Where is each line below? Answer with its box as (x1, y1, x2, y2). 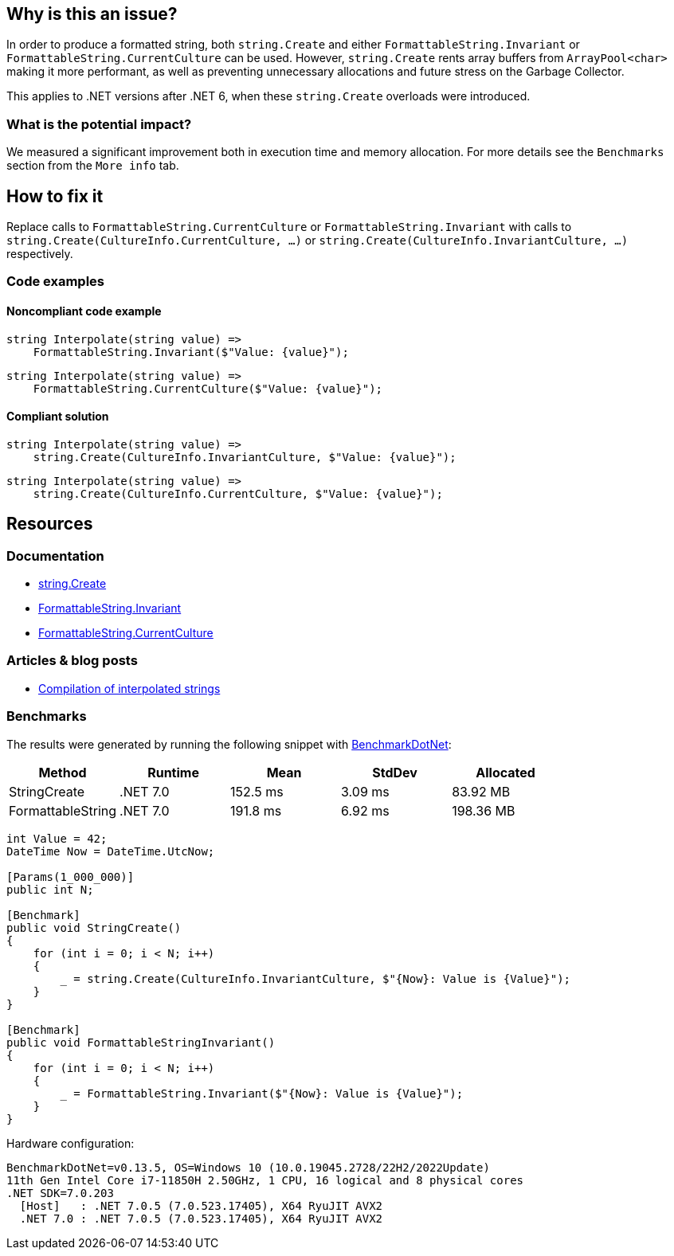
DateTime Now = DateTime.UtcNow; (6, 844, 215, 858)
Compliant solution (6, 409, 109, 424)
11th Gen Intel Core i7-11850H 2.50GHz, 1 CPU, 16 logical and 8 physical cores (6, 1173, 524, 1187)
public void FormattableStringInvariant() (6, 1035, 276, 1049)
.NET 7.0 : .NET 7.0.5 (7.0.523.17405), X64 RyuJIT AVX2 (19, 1211, 383, 1225)
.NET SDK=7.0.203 (6, 1186, 114, 1199)
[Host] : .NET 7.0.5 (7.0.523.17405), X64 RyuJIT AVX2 (19, 1199, 383, 1212)
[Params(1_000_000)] (6, 870, 135, 883)
